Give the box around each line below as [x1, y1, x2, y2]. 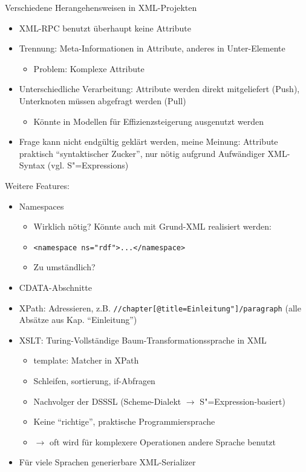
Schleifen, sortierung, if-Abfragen [33, 374, 155, 387]
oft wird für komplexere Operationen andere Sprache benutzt [49, 435, 276, 448]
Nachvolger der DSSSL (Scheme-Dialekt [33, 394, 181, 407]
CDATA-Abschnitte [19, 281, 92, 293]
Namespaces [19, 199, 64, 212]
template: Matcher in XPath [33, 354, 139, 367]
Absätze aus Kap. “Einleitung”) [19, 313, 137, 326]
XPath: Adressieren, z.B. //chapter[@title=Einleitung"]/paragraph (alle [19, 301, 301, 314]
